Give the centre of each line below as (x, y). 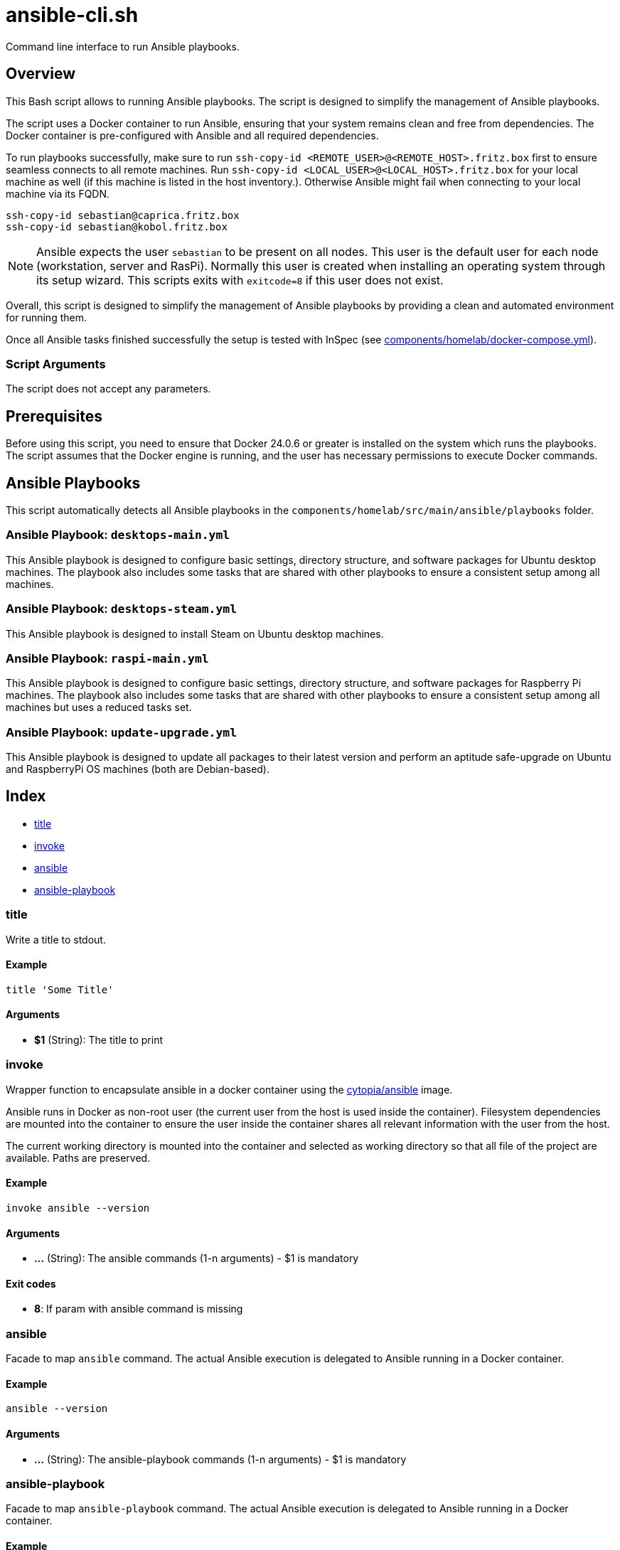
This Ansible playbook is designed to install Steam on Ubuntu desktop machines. (195, 634)
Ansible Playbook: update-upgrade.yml (122, 732)
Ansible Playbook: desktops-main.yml (118, 535)
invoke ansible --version (78, 1208)
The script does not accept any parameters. (108, 389)
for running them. (46, 317)
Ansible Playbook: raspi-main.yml (107, 658)
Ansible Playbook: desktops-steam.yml (122, 609)
